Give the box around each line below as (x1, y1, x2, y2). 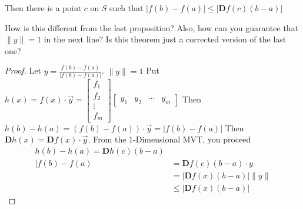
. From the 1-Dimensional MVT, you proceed (88, 133, 251, 145)
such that (109, 2, 144, 14)
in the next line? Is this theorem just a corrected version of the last (44, 33, 287, 45)
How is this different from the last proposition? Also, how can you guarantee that (5, 21, 299, 34)
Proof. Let (5, 64, 41, 77)
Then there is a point (5, 2, 82, 14)
